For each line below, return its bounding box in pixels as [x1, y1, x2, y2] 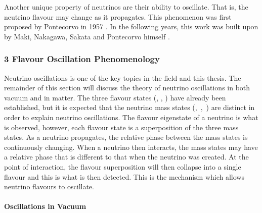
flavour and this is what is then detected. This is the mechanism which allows [4, 171, 244, 182]
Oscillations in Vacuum [4, 201, 86, 211]
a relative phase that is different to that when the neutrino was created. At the [4, 151, 249, 162]
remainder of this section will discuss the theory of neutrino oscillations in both [4, 82, 250, 93]
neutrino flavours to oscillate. [4, 181, 94, 192]
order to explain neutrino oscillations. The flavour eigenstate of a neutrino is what [4, 112, 258, 122]
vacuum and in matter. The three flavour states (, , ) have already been [4, 92, 226, 102]
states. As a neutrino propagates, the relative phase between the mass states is [4, 132, 248, 142]
